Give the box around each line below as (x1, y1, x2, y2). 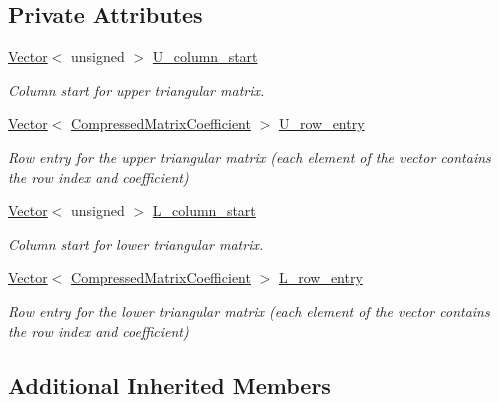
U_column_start (152, 46, 258, 67)
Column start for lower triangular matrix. (8, 233, 264, 254)
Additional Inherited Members (8, 369, 331, 400)
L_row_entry (278, 267, 363, 288)
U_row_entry (278, 113, 365, 134)
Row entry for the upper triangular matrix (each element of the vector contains (8, 146, 491, 167)
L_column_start (152, 200, 256, 221)
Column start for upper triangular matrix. (8, 79, 265, 100)
